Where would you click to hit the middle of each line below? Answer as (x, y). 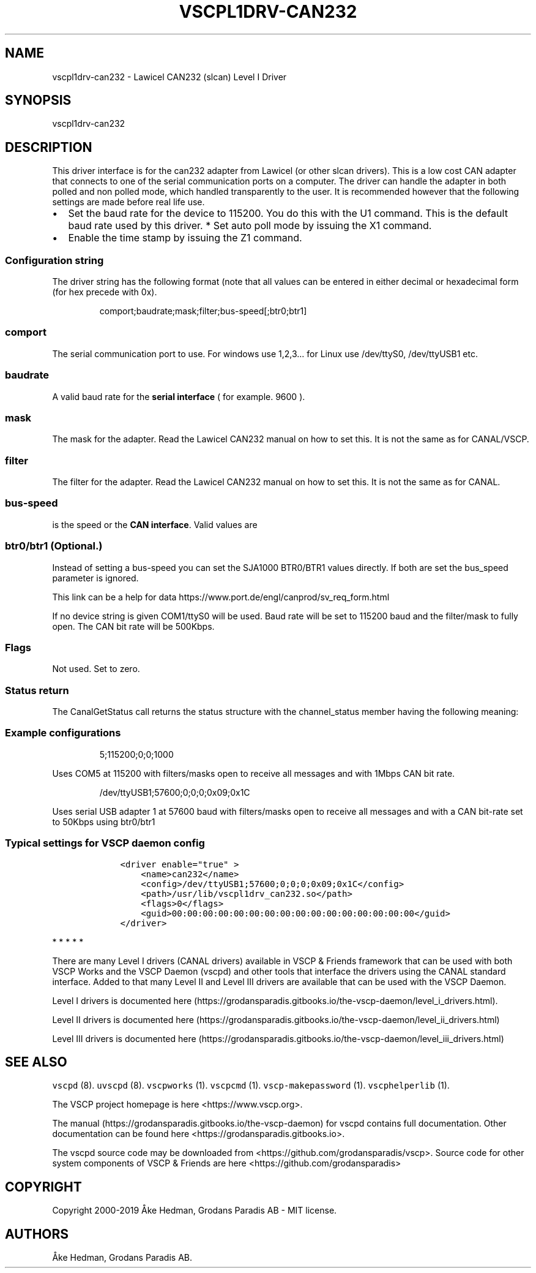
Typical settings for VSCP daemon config (105, 843)
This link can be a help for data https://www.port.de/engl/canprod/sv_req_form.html (221, 597)
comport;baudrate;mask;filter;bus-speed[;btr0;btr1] (203, 311)
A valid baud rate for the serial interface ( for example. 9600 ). (179, 396)
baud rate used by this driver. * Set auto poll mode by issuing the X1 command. (250, 226)
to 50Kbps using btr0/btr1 (104, 822)
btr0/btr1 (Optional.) (54, 546)
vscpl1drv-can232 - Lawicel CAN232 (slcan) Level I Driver (169, 77)
